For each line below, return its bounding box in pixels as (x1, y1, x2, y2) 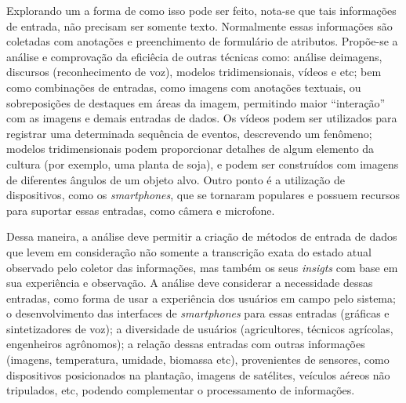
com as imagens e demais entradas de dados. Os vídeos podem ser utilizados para (6, 110, 397, 126)
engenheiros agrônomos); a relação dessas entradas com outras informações (6, 336, 365, 352)
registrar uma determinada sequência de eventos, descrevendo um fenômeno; (6, 125, 372, 141)
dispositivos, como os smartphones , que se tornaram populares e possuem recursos (6, 187, 400, 203)
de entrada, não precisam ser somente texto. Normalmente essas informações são (6, 17, 393, 34)
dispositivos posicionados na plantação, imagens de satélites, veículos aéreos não (6, 366, 390, 383)
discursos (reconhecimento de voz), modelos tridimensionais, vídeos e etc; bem (6, 64, 382, 80)
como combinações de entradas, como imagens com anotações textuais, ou (6, 78, 361, 95)
